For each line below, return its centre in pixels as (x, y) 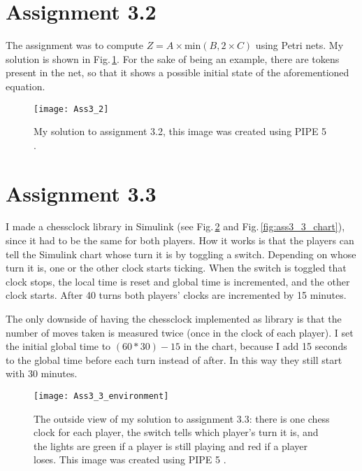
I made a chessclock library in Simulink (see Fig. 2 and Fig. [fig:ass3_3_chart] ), (175, 226)
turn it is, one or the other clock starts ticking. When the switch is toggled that (176, 268)
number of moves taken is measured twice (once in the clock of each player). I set (180, 332)
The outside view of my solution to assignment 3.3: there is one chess (182, 418)
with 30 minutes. (42, 373)
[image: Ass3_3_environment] (101, 396)
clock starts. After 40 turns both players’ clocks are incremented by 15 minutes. (176, 295)
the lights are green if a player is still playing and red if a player (171, 445)
